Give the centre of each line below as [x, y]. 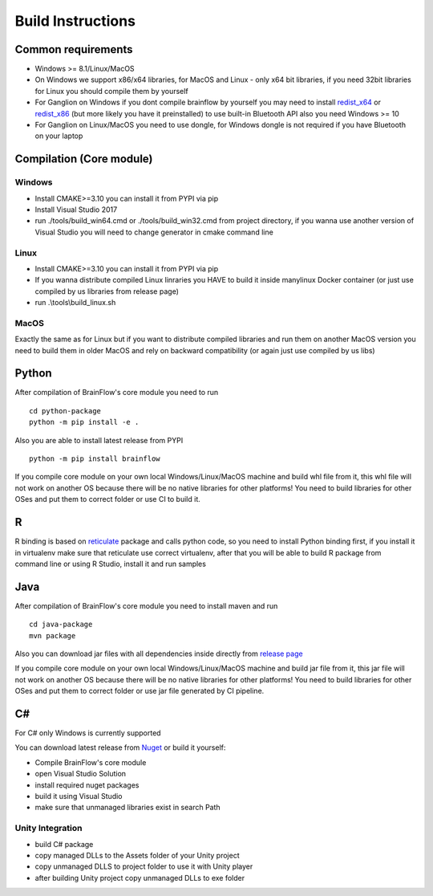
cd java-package [61, 625]
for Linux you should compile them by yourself [111, 91]
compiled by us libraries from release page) [107, 291]
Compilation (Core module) [84, 159]
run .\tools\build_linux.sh [75, 303]
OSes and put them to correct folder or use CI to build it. [107, 499]
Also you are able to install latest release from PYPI [99, 440]
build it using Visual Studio [79, 796]
